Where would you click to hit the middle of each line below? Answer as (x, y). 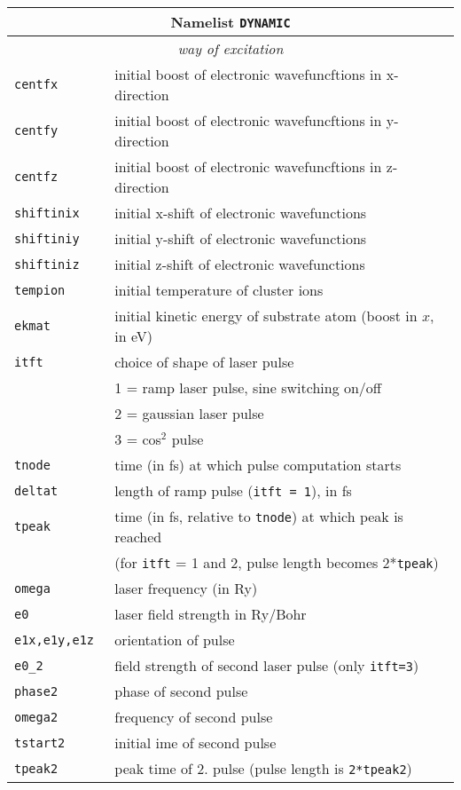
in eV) (133, 336)
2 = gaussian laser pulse (189, 413)
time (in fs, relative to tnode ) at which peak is (259, 516)
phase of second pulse (181, 691)
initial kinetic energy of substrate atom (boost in (266, 316)
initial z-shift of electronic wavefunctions (240, 264)
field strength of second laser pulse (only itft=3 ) (267, 665)
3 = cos (138, 439)
